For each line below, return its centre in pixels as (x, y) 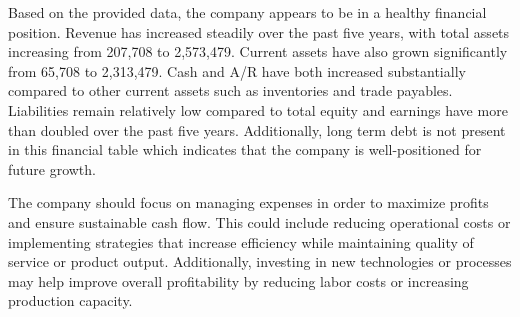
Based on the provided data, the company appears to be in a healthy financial (247, 12)
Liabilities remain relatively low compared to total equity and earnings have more (258, 109)
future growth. (52, 168)
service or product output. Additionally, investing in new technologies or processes (260, 261)
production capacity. (70, 300)
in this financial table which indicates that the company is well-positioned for (245, 149)
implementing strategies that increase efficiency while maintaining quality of (241, 241)
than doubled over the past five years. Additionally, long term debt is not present (257, 129)
